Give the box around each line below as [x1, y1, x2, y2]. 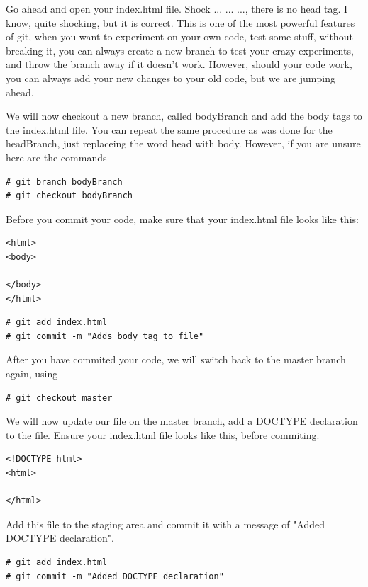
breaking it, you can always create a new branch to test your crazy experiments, [6, 42, 354, 57]
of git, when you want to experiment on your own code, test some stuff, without [6, 29, 353, 44]
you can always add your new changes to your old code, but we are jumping [6, 70, 335, 85]
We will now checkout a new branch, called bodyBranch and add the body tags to [6, 108, 362, 123]
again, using [6, 366, 58, 381]
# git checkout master [6, 392, 113, 403]
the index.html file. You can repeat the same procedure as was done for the [6, 122, 333, 137]
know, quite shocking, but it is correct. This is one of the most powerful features [6, 15, 355, 30]
